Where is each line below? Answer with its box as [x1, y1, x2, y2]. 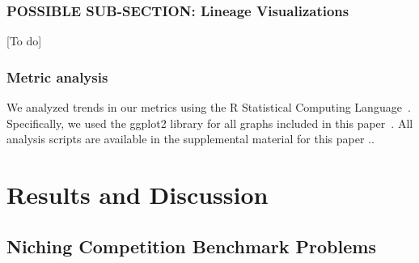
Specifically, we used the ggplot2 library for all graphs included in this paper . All [6, 114, 413, 131]
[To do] [6, 32, 42, 49]
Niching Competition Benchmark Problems [6, 233, 376, 258]
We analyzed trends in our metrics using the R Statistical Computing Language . [6, 99, 411, 116]
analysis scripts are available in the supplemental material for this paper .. [6, 130, 375, 147]
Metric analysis [6, 66, 108, 87]
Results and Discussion [6, 178, 269, 210]
